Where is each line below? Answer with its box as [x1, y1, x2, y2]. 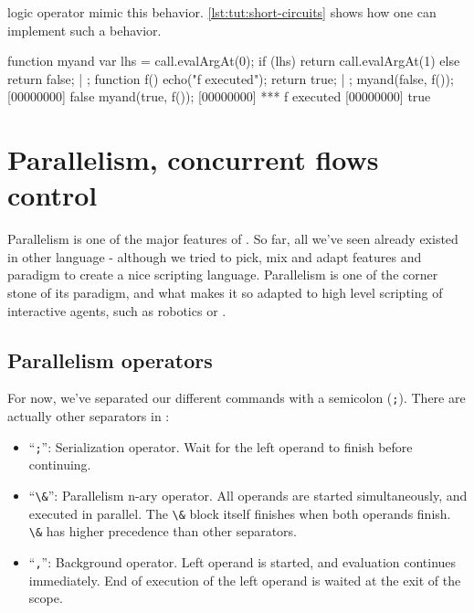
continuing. [28, 455, 91, 474]
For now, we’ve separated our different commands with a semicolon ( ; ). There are [7, 388, 466, 407]
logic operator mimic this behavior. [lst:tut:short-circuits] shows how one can [7, 3, 437, 21]
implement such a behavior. [7, 20, 162, 39]
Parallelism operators [7, 345, 213, 374]
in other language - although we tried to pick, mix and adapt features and [7, 247, 422, 266]
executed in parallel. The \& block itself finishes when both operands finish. [28, 503, 451, 523]
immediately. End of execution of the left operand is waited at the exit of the [28, 570, 461, 589]
